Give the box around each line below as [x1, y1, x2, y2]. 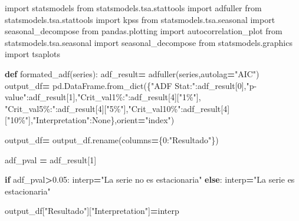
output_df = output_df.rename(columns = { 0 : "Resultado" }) [5, 133, 219, 146]
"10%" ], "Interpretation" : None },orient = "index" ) [6, 114, 175, 126]
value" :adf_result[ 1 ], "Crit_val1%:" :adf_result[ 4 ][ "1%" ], [5, 91, 201, 103]
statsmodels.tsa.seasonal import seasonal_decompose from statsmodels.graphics [5, 36, 293, 48]
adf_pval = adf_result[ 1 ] [5, 153, 97, 166]
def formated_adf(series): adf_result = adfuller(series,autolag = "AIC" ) [5, 67, 259, 80]
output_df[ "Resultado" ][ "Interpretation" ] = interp [5, 204, 179, 217]
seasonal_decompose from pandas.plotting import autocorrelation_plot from [5, 25, 282, 37]
